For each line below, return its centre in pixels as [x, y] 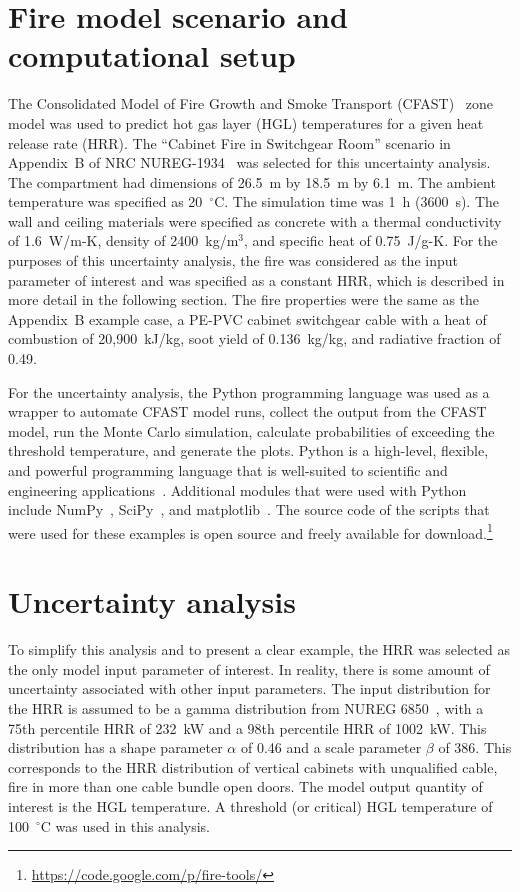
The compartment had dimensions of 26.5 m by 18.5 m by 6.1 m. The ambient [252, 181]
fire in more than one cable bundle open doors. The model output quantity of [245, 786]
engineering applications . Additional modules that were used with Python [237, 489]
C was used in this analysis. [125, 825]
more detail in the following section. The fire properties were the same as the [244, 299]
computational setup [152, 55]
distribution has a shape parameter [115, 747]
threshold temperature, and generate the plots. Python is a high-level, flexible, [248, 450]
